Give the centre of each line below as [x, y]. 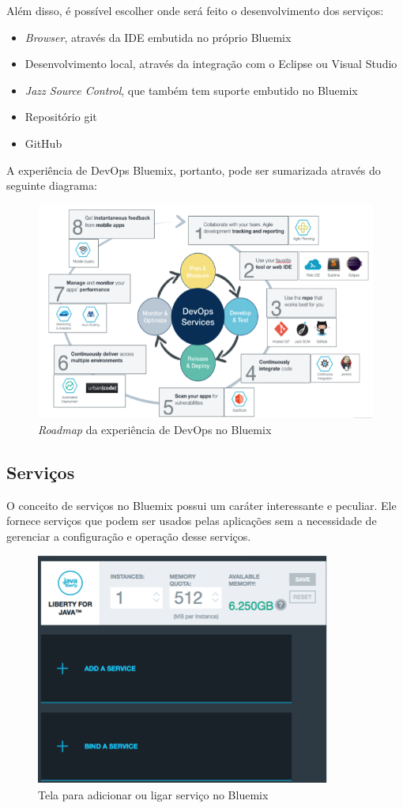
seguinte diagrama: [52, 185]
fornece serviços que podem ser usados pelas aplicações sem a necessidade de [192, 521]
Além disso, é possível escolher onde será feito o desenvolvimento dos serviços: [195, 10]
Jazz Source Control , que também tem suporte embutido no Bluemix [191, 90]
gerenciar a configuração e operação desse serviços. [129, 536]
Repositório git [61, 117]
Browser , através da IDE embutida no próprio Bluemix [158, 37]
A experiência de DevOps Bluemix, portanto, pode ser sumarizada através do [194, 170]
